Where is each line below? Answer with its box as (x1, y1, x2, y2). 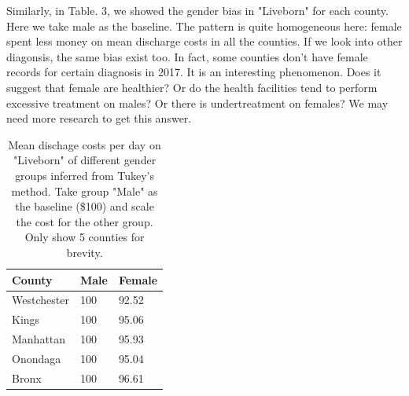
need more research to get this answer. (6, 110, 192, 126)
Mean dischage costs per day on (8, 136, 161, 152)
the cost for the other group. (16, 213, 153, 229)
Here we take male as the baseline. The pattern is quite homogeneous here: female (6, 17, 402, 34)
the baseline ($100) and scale (15, 198, 154, 214)
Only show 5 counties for (24, 229, 145, 245)
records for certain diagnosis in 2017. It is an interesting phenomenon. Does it (6, 64, 381, 80)
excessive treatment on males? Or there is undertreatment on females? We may (6, 94, 389, 111)
